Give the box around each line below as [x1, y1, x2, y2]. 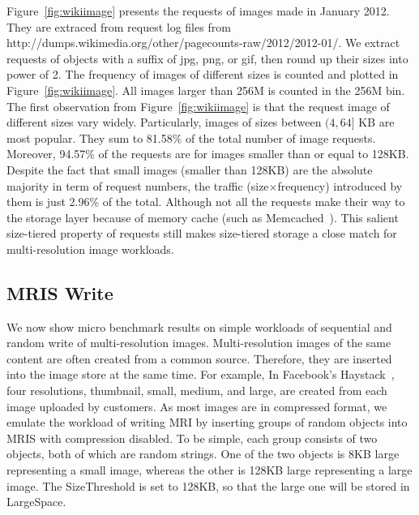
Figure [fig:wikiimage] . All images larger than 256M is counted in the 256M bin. [6, 81, 405, 98]
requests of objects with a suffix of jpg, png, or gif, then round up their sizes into [6, 49, 408, 67]
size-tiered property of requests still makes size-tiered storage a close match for [6, 225, 397, 242]
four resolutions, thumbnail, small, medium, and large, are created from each [6, 382, 387, 399]
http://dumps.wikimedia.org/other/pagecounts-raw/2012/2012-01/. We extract [6, 34, 400, 51]
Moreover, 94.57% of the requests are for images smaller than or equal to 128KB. [6, 145, 409, 162]
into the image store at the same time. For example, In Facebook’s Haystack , [6, 366, 395, 383]
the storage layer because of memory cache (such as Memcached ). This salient [6, 208, 399, 225]
